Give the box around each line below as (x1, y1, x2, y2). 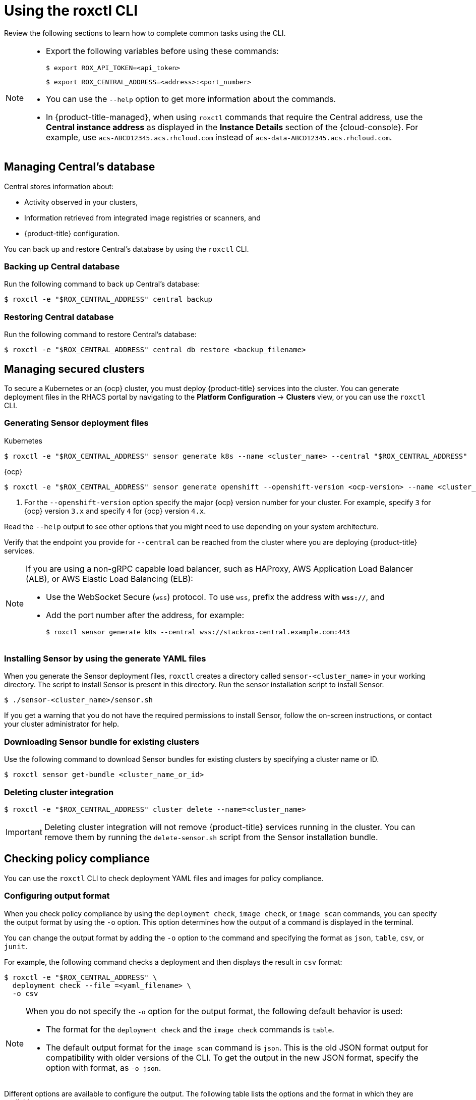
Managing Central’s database (4, 160, 155, 174)
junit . (4, 942, 28, 951)
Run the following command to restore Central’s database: (4, 330, 197, 339)
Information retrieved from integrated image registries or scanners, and (24, 213, 261, 222)
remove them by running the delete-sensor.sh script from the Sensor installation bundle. (44, 832, 378, 842)
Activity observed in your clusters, (24, 197, 138, 206)
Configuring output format (4, 891, 110, 901)
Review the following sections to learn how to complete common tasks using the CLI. (4, 28, 286, 37)
